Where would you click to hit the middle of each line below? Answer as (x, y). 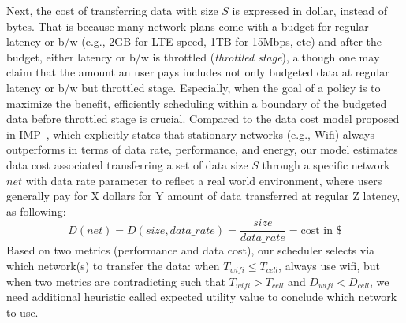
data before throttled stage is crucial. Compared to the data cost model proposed (203, 119)
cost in (317, 230)
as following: (36, 211)
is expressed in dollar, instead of (309, 10)
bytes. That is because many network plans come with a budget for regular (188, 26)
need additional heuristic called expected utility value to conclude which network (202, 297)
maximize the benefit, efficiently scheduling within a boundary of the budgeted (197, 103)
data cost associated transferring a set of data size (127, 164)
